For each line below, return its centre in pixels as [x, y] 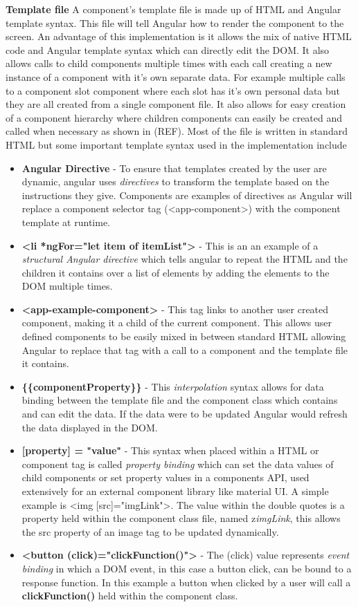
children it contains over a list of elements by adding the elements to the [176, 272]
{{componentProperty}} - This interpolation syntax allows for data [173, 386]
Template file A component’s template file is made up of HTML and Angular [173, 9]
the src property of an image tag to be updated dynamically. [150, 531]
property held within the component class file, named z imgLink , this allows [181, 518]
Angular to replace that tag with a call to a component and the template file [185, 349]
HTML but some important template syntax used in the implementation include [176, 144]
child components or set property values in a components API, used [165, 477]
